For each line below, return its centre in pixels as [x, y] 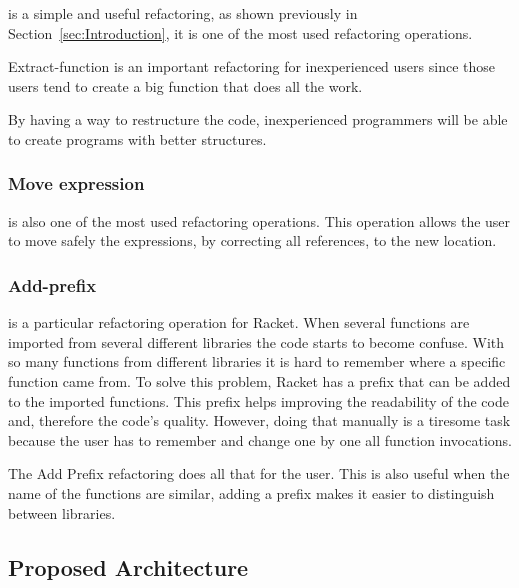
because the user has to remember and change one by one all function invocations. [260, 439]
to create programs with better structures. [137, 138]
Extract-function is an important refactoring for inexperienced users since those [251, 66]
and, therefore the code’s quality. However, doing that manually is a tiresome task [259, 420]
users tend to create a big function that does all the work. [185, 85]
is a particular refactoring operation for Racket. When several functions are [239, 322]
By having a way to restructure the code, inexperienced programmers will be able [258, 119]
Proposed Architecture [128, 566]
